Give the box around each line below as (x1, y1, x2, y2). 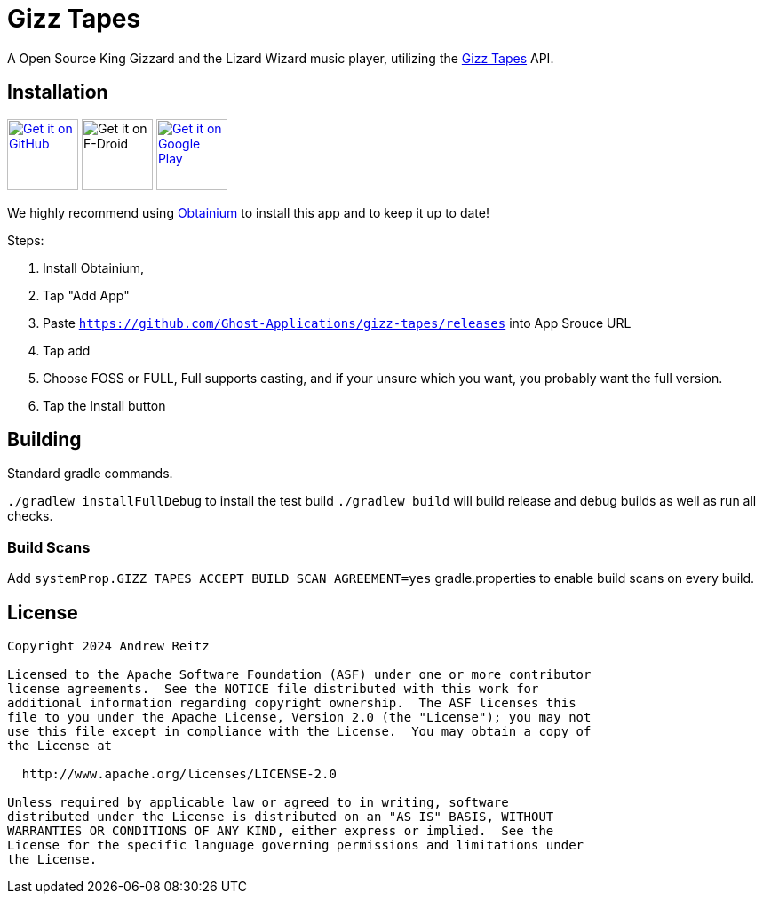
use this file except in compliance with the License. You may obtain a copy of (7, 724, 592, 739)
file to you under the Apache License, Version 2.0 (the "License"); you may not (7, 710, 592, 725)
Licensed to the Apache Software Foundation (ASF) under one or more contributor (7, 667, 592, 682)
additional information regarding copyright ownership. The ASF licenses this (7, 696, 576, 711)
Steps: (7, 232, 44, 248)
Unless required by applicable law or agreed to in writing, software (7, 795, 509, 810)
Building (7, 428, 82, 451)
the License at (7, 738, 113, 753)
